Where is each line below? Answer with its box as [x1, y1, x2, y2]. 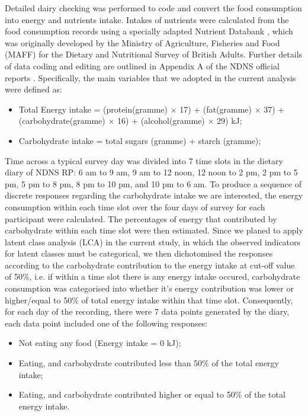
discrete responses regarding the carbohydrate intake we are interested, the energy [5, 189, 303, 201]
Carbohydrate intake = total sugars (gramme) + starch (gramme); [18, 134, 261, 146]
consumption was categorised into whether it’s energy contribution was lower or [5, 282, 294, 295]
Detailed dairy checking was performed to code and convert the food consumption [5, 2, 302, 14]
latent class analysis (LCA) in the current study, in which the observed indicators [5, 235, 301, 248]
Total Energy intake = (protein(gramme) [18, 103, 168, 115]
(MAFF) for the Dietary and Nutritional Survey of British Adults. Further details [5, 48, 303, 60]
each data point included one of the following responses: [5, 316, 208, 329]
